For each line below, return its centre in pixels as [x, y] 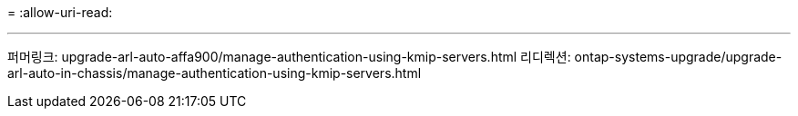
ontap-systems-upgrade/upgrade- [678, 57]
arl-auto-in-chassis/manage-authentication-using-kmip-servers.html [215, 73]
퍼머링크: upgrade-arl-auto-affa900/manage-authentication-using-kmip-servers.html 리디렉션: [289, 57]
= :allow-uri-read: [60, 12]
